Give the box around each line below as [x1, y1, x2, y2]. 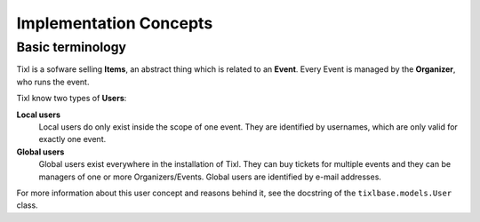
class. [16, 200, 39, 210]
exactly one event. [38, 134, 107, 145]
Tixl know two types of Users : [16, 93, 127, 104]
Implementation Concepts [16, 13, 213, 33]
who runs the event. [16, 76, 90, 87]
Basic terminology [16, 39, 127, 55]
